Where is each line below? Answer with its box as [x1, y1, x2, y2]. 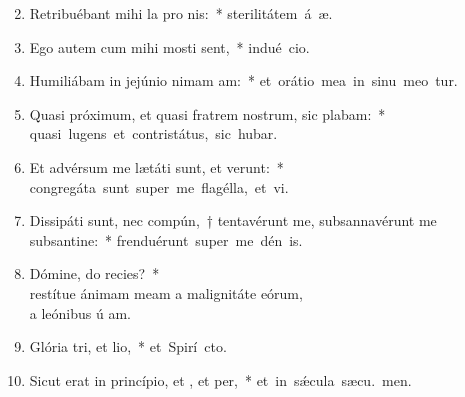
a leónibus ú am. [29, 302, 131, 323]
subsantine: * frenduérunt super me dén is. [29, 229, 303, 250]
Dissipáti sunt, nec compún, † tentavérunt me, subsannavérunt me [29, 210, 437, 231]
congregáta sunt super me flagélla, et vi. [29, 176, 289, 197]
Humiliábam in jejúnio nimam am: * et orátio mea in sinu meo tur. [29, 70, 458, 91]
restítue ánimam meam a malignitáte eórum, [29, 282, 303, 303]
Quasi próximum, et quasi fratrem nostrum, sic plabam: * [29, 103, 386, 124]
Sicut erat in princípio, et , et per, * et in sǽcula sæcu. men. [29, 369, 412, 390]
